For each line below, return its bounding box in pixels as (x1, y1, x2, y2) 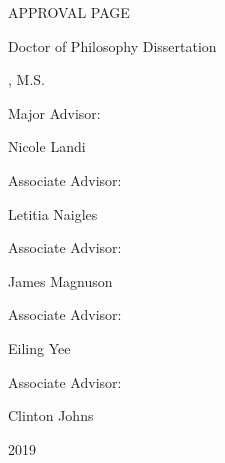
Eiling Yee (8, 337, 71, 358)
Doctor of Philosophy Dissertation (8, 35, 217, 56)
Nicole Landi (8, 136, 86, 157)
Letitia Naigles (8, 203, 98, 224)
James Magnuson (8, 270, 113, 291)
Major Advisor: (8, 102, 101, 123)
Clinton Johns (8, 405, 94, 426)
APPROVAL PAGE (8, 2, 130, 22)
